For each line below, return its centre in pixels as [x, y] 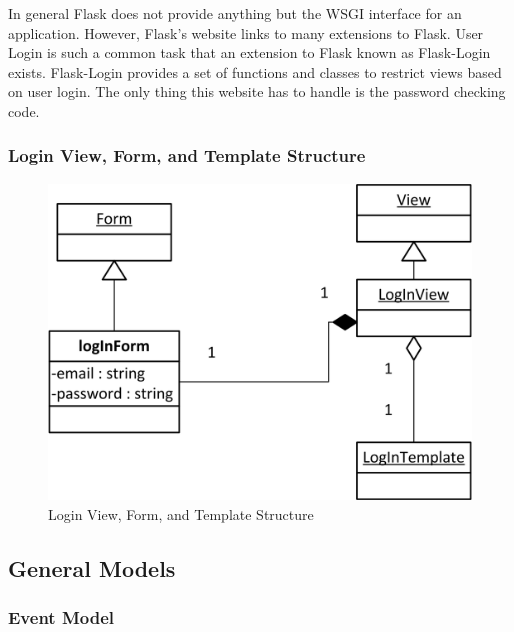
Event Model [61, 617]
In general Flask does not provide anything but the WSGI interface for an [235, 13]
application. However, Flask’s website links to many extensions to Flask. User [246, 32]
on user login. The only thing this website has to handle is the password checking [257, 91]
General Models [92, 567]
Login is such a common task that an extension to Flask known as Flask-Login [249, 52]
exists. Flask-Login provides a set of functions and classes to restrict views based [255, 71]
